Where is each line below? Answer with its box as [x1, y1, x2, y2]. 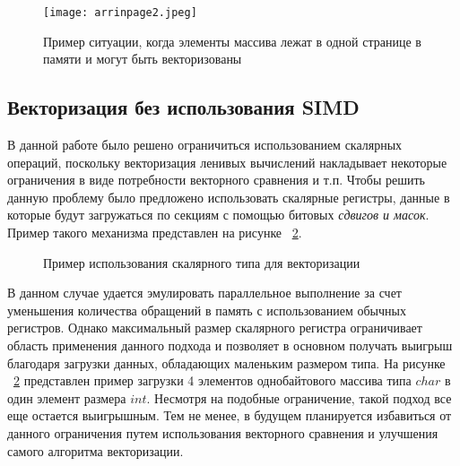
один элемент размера [7, 388, 126, 407]
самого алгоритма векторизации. [7, 441, 184, 460]
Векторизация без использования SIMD [7, 93, 360, 121]
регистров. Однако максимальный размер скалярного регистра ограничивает [7, 318, 422, 337]
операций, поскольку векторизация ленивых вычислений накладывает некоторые [7, 152, 447, 171]
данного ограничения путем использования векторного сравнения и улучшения [7, 423, 438, 442]
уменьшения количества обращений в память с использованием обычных [7, 300, 406, 319]
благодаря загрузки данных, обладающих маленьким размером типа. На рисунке [7, 353, 446, 372]
